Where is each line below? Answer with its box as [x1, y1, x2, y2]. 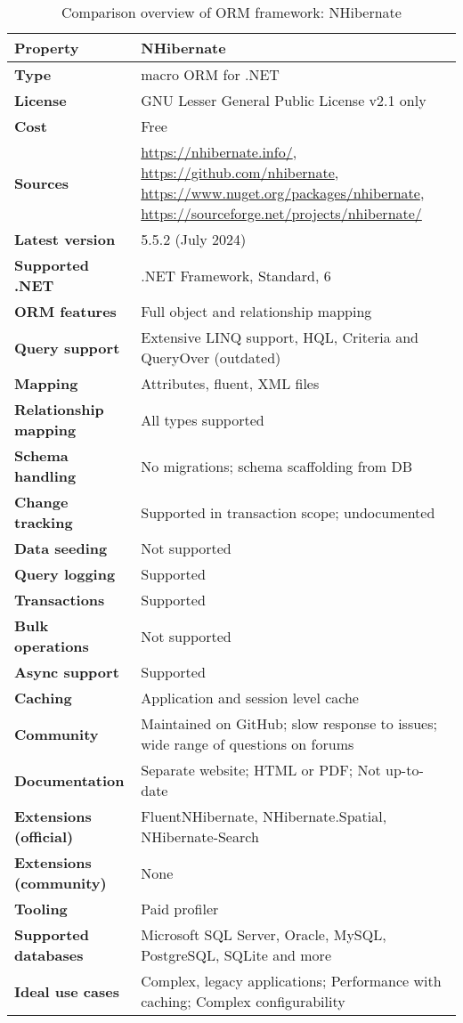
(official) [14, 826, 74, 847]
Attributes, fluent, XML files [141, 373, 320, 394]
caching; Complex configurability [141, 991, 345, 1011]
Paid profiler [141, 898, 219, 919]
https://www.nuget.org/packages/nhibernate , [141, 183, 425, 203]
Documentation [14, 769, 125, 791]
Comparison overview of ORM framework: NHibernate [61, 2, 402, 22]
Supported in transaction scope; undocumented [141, 501, 435, 523]
